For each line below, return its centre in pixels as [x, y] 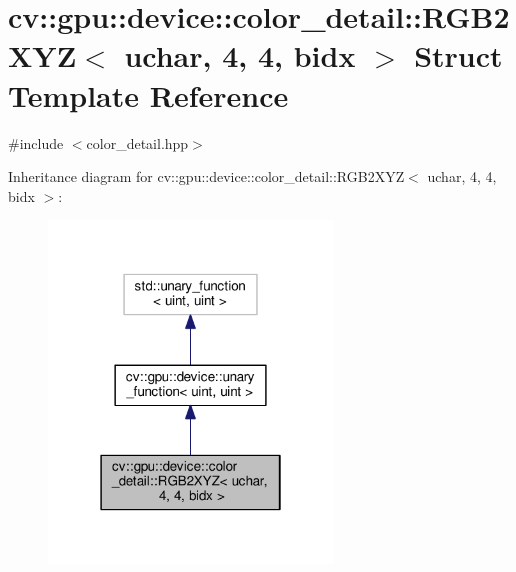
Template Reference [148, 94]
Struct [458, 55]
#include [36, 142]
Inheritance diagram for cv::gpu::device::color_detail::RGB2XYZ [206, 176]
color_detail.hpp [137, 142]
